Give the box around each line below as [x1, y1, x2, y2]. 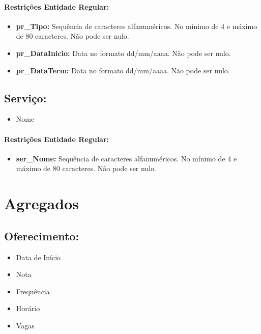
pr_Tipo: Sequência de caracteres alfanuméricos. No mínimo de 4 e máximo [16, 20, 257, 31]
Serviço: [4, 90, 47, 105]
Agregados [4, 193, 79, 214]
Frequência [16, 286, 50, 296]
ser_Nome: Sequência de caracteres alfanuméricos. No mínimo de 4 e [16, 153, 237, 163]
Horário [16, 303, 40, 314]
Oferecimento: [4, 228, 79, 243]
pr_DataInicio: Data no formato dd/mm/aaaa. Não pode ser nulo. [16, 47, 231, 58]
